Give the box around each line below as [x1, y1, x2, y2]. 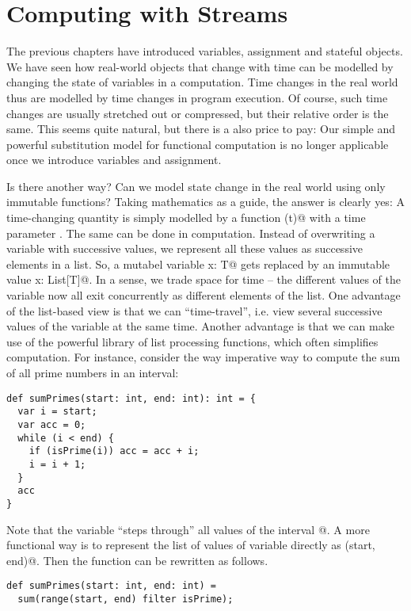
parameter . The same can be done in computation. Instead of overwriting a [6, 224, 375, 241]
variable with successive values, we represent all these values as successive [6, 240, 363, 257]
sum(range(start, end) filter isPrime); [17, 593, 234, 605]
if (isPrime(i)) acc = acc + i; [29, 445, 200, 457]
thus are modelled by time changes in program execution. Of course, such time [6, 89, 388, 105]
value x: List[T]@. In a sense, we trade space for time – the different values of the [6, 271, 401, 288]
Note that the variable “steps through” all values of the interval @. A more [6, 521, 370, 537]
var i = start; [17, 406, 97, 418]
